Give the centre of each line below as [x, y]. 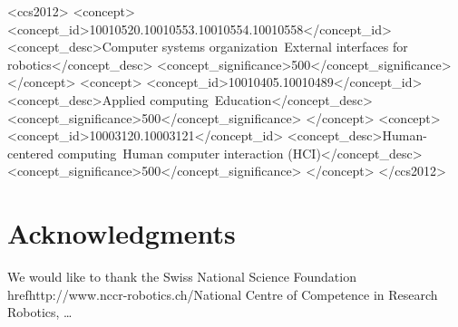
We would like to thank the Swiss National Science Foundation [182, 277]
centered [30, 153]
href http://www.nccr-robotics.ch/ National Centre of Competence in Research [223, 294]
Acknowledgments [122, 233]
